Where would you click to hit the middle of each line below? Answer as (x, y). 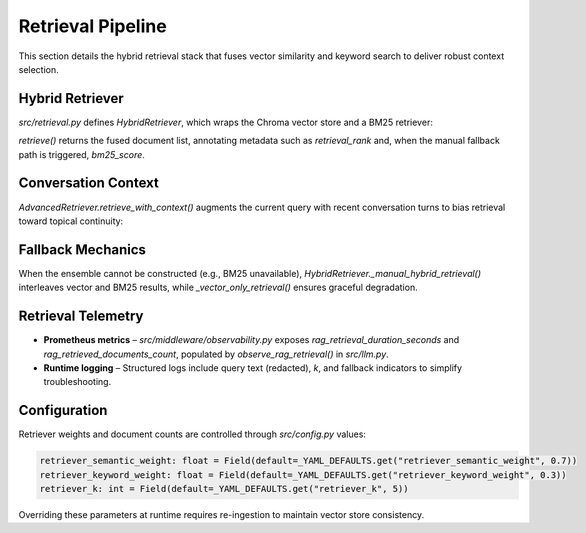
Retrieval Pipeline (92, 26)
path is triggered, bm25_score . (81, 154)
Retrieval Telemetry (81, 316)
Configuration (63, 410)
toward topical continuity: (71, 221)
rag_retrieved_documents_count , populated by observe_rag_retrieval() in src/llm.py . (216, 354)
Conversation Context (88, 183)
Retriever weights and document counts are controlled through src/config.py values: (192, 434)
